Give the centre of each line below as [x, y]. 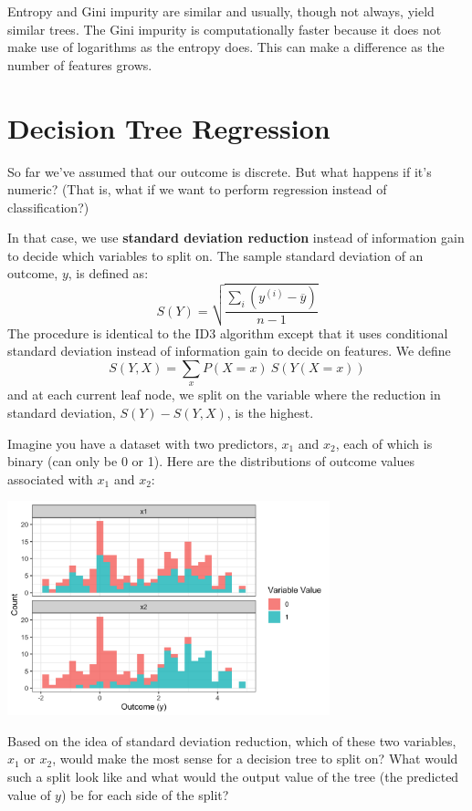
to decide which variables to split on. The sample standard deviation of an [215, 255]
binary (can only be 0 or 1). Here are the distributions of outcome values [211, 461]
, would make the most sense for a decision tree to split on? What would [255, 759]
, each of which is [384, 443]
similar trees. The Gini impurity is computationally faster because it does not [225, 29]
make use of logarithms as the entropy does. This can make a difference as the [226, 47]
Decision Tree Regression [169, 127]
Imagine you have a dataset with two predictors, [142, 443]
